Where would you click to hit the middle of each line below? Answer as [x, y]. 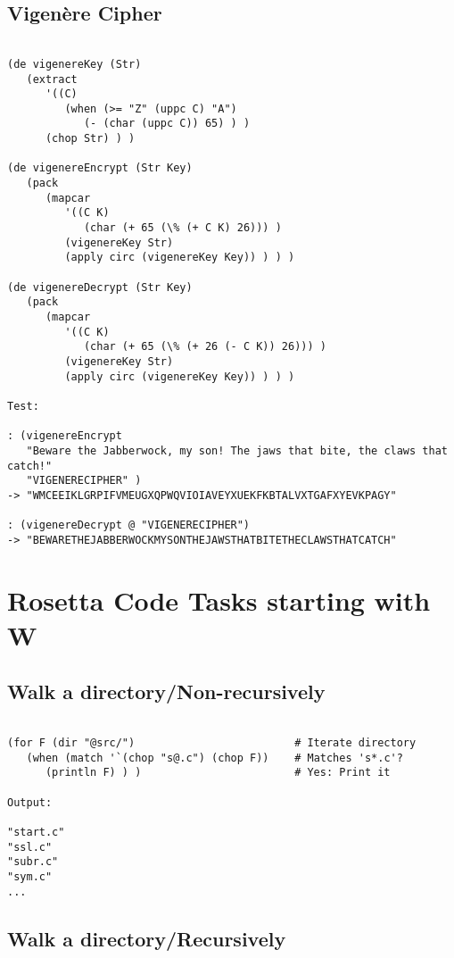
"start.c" [36, 832]
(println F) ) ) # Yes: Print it [218, 773]
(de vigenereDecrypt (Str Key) [100, 287]
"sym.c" [30, 876]
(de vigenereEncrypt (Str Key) [100, 168]
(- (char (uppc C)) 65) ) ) [167, 124]
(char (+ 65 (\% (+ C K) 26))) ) [182, 228]
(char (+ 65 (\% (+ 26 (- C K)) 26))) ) [205, 347]
